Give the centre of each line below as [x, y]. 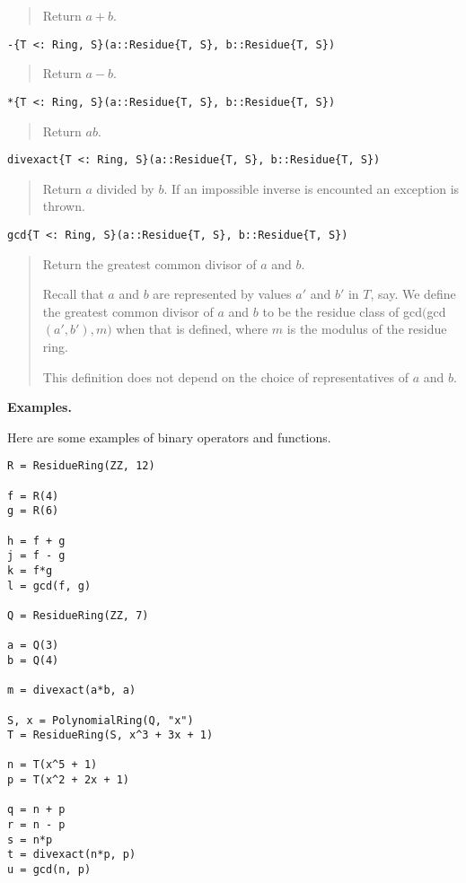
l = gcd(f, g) [49, 586]
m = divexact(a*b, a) [72, 691]
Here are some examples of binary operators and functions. [169, 437]
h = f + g [36, 541]
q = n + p [36, 810]
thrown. [64, 206]
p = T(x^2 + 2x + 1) [69, 780]
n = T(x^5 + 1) [53, 765]
